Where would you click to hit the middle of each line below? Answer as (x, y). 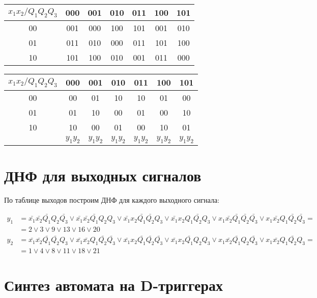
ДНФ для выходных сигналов (103, 175)
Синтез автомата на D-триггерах (114, 285)
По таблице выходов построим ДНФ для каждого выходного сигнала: (112, 200)
